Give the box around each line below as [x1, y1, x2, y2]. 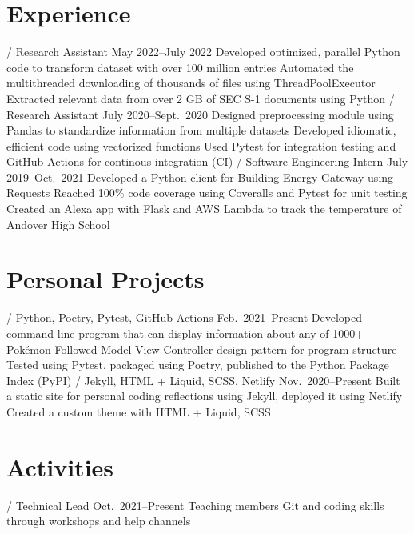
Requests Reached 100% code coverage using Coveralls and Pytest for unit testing [6, 184, 408, 201]
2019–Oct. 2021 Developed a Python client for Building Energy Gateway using [6, 168, 394, 185]
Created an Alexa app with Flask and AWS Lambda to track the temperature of [6, 200, 402, 217]
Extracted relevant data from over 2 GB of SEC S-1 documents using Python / [6, 90, 395, 106]
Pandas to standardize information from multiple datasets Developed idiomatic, [6, 122, 396, 139]
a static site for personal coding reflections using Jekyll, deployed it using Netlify [6, 387, 403, 404]
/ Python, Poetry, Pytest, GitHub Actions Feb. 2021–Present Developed [6, 309, 362, 326]
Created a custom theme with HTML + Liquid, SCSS [6, 403, 271, 420]
